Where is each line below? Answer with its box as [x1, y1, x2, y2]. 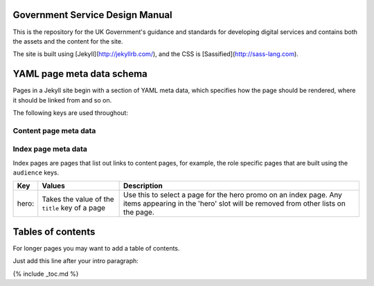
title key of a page [42, 203, 106, 213]
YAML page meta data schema [12, 68, 148, 80]
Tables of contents [12, 226, 96, 238]
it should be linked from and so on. [12, 96, 112, 104]
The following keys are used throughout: [12, 108, 128, 117]
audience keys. [12, 168, 59, 177]
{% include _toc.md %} [12, 269, 79, 278]
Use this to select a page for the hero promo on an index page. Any [123, 190, 343, 200]
